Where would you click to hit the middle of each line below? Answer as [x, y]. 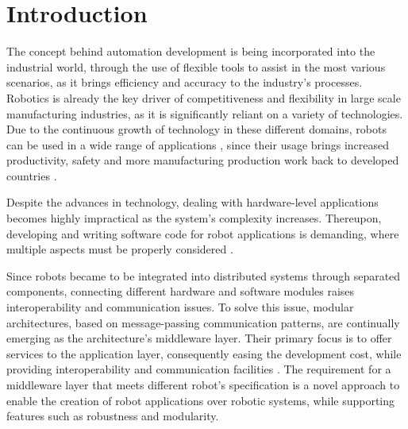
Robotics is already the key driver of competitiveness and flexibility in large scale [204, 97]
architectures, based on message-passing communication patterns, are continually [203, 322]
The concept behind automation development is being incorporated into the [191, 51]
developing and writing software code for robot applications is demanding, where [203, 233]
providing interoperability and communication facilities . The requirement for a [199, 369]
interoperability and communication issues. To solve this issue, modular [180, 307]
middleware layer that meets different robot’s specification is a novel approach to [203, 385]
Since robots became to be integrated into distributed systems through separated [204, 275]
